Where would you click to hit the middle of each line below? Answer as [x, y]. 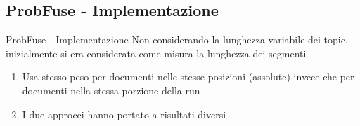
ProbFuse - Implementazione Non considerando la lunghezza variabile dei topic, [177, 40]
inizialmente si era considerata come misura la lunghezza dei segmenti [156, 53]
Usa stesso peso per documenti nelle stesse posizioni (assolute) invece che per [188, 77]
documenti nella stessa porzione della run [111, 90]
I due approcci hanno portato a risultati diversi [124, 114]
